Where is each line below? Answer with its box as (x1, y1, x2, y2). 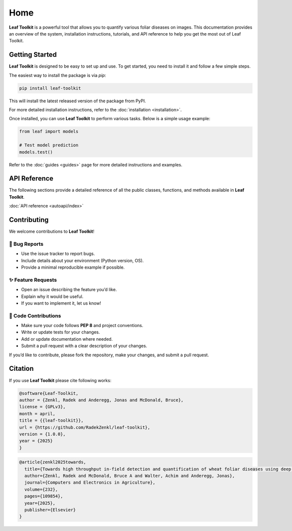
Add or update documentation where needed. (21, 336, 113, 342)
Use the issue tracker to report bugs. (21, 251, 95, 256)
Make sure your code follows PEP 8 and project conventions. (21, 323, 144, 329)
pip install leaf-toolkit (19, 85, 81, 91)
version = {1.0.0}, (19, 431, 66, 437)
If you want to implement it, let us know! (21, 300, 102, 306)
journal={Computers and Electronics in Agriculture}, (24, 480, 156, 485)
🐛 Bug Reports (9, 240, 44, 247)
